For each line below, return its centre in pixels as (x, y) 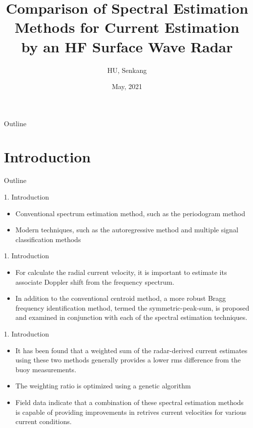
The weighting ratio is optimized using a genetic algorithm (103, 386)
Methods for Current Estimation (127, 27)
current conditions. (43, 421)
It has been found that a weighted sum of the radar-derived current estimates (131, 350)
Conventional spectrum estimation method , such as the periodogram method (130, 213)
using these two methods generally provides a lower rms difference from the (128, 360)
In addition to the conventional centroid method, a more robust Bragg (121, 298)
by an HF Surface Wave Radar (127, 46)
